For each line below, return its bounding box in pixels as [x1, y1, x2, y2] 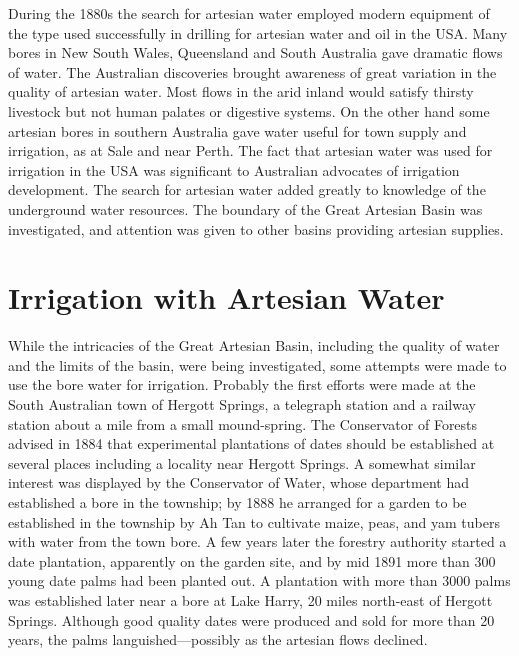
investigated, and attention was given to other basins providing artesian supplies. [8, 218, 504, 239]
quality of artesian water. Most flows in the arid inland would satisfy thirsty [8, 81, 474, 102]
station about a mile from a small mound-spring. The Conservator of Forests [8, 413, 478, 434]
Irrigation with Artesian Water [8, 277, 445, 318]
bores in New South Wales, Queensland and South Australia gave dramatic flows [8, 42, 503, 63]
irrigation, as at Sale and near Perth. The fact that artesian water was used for [8, 140, 493, 161]
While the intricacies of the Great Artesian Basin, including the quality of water [8, 335, 500, 356]
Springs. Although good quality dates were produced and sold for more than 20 [8, 609, 495, 630]
